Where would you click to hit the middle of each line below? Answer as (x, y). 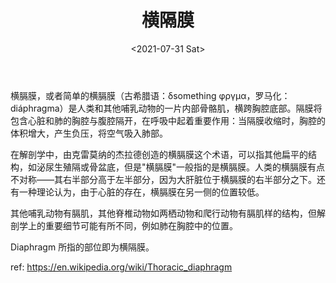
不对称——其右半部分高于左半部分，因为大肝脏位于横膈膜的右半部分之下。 (163, 179)
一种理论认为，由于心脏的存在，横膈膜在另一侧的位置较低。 (141, 192)
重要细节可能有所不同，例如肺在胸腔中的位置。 (141, 225)
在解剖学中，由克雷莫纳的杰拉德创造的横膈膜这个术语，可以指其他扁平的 (159, 154)
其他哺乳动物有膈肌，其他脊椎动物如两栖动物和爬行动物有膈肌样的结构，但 (163, 213)
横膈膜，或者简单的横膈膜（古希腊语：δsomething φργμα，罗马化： (150, 95)
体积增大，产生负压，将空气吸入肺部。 (89, 133)
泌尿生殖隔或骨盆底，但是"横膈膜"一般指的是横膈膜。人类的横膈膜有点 (181, 167)
